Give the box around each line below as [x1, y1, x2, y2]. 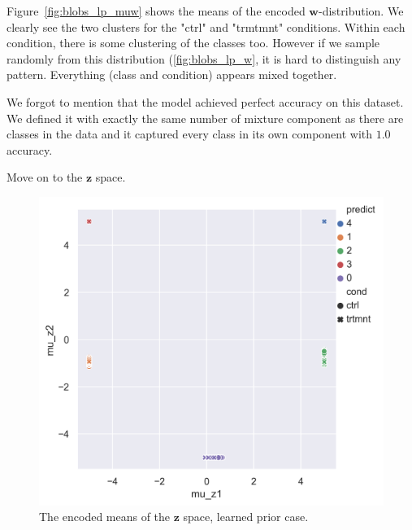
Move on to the [7, 169, 83, 186]
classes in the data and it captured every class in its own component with [7, 125, 373, 142]
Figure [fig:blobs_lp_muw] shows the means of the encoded [7, 2, 306, 19]
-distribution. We [318, 2, 404, 19]
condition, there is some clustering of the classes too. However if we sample [7, 34, 380, 51]
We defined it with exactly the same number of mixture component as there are [7, 109, 404, 126]
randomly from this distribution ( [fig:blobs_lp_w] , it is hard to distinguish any [7, 50, 401, 67]
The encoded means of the [39, 508, 171, 525]
